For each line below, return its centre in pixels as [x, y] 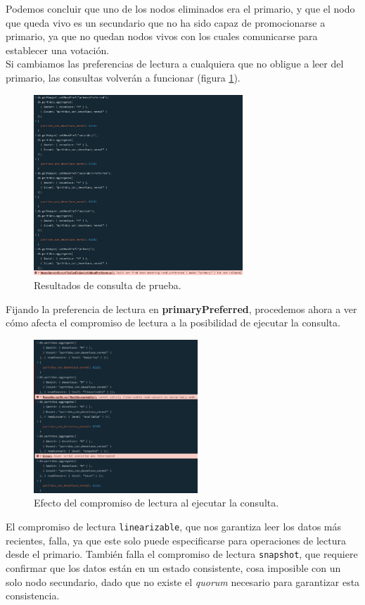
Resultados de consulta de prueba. [108, 285]
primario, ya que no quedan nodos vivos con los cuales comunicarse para [162, 36]
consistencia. [33, 596]
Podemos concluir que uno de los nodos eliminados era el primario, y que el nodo [180, 8]
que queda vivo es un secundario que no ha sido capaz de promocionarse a [166, 22]
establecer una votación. [58, 50]
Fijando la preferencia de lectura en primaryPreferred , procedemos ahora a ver [181, 308]
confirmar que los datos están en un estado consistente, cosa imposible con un [173, 567]
